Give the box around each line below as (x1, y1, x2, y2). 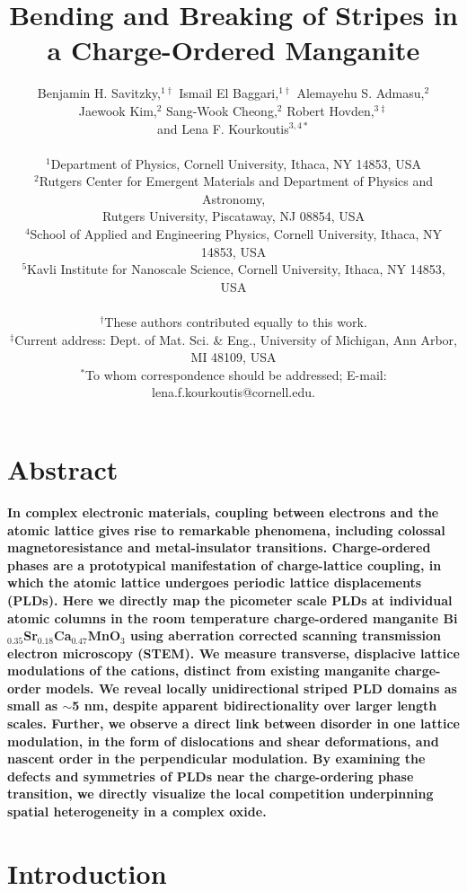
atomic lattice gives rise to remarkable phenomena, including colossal (7, 520, 445, 539)
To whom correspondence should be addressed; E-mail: (85, 365, 387, 384)
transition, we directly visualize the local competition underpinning (7, 784, 434, 803)
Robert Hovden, (286, 101, 374, 119)
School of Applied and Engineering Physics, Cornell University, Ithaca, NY (30, 225, 443, 243)
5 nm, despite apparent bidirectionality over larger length (72, 696, 437, 715)
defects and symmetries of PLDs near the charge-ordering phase (7, 766, 414, 785)
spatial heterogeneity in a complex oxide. (7, 802, 267, 821)
